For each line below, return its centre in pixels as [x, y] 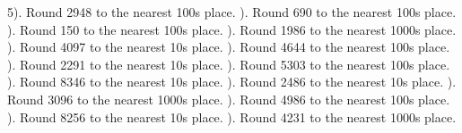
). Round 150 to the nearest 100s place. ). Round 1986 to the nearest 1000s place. [232, 29]
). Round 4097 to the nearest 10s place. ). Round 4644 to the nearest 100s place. [229, 47]
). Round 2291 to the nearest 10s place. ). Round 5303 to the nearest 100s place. [229, 64]
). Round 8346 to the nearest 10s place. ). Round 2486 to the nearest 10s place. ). [232, 82]
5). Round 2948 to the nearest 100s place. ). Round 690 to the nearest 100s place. [232, 12]
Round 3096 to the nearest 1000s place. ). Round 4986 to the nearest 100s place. [229, 99]
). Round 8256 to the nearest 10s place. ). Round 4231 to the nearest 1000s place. [232, 116]
